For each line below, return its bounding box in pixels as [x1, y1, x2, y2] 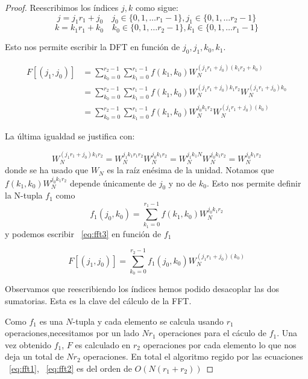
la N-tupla [5, 189, 43, 202]
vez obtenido [5, 338, 51, 351]
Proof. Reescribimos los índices [5, 1, 119, 13]
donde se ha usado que [5, 164, 89, 176]
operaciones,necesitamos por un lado [5, 326, 139, 339]
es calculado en [75, 338, 131, 351]
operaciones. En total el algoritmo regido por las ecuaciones [83, 350, 303, 363]
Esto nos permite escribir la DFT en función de [5, 40, 180, 53]
